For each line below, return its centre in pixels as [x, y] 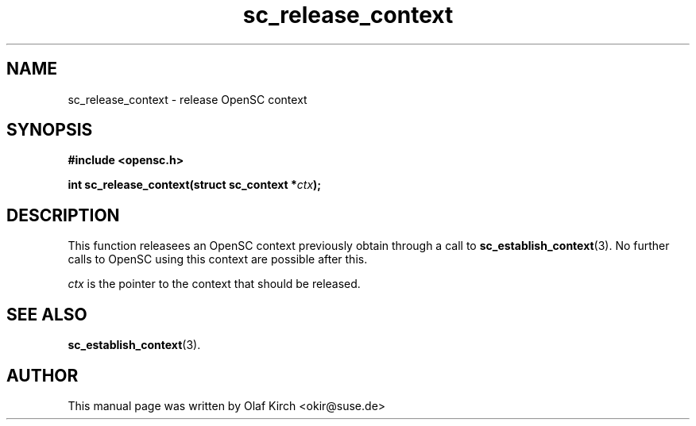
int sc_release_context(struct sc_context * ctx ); [195, 185]
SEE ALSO [47, 314]
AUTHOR [43, 375]
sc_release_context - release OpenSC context [188, 99]
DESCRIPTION [63, 215]
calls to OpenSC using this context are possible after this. [218, 259]
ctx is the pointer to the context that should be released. [214, 284]
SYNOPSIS [50, 130]
